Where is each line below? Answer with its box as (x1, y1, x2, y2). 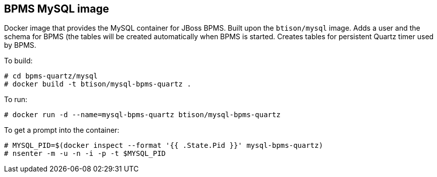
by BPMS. (4, 41, 36, 50)
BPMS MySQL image (4, 3, 109, 15)
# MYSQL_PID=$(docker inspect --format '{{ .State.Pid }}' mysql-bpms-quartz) (4, 141, 323, 150)
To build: (4, 56, 33, 65)
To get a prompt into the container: (4, 126, 120, 135)
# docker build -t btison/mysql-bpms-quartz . (4, 80, 191, 88)
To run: (4, 95, 28, 104)
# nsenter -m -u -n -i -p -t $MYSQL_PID (4, 149, 166, 158)
